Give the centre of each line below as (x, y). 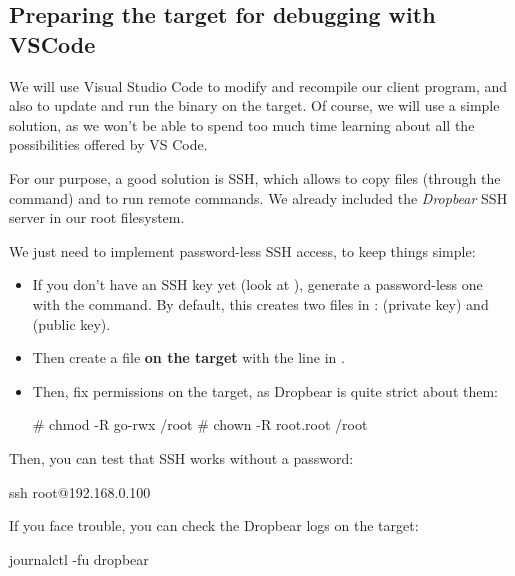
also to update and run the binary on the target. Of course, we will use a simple (254, 105)
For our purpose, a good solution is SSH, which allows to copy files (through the (255, 177)
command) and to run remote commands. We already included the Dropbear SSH (258, 197)
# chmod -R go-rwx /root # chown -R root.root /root (200, 424)
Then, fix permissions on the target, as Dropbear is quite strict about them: (265, 390)
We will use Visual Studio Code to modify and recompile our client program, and (258, 85)
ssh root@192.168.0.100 (80, 491)
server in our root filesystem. (97, 217)
